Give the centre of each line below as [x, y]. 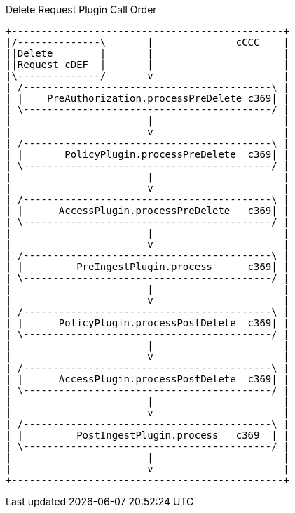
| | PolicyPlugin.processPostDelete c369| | [147, 323]
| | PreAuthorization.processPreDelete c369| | [147, 98]
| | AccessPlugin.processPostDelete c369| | [147, 379]
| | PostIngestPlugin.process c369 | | [147, 435]
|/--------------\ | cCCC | [147, 42]
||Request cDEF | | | [147, 65]
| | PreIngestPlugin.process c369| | [147, 267]
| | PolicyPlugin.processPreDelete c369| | [147, 154]
